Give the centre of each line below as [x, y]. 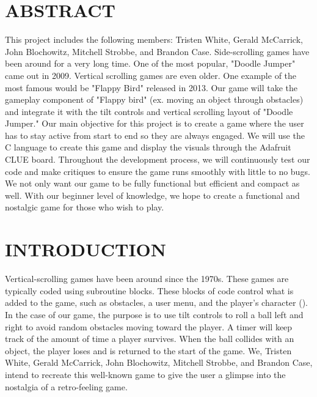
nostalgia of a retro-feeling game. [66, 386]
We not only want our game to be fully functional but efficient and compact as [152, 183]
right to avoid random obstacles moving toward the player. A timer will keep [149, 326]
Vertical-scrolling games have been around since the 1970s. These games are [147, 279]
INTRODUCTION [86, 249]
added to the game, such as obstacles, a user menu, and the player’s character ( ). [157, 302]
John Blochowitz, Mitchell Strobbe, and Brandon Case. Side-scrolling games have [157, 51]
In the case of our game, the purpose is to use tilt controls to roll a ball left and [154, 314]
